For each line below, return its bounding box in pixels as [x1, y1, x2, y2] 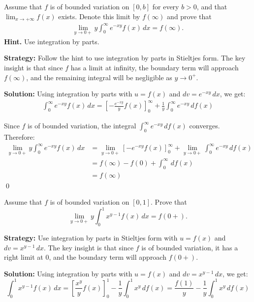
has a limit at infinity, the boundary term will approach [70, 62, 239, 72]
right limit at [4, 252, 43, 262]
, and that [196, 1, 227, 11]
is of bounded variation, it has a [141, 242, 238, 252]
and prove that [167, 11, 212, 21]
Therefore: [4, 131, 35, 142]
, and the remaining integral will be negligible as [26, 72, 172, 82]
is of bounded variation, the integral [28, 121, 136, 131]
